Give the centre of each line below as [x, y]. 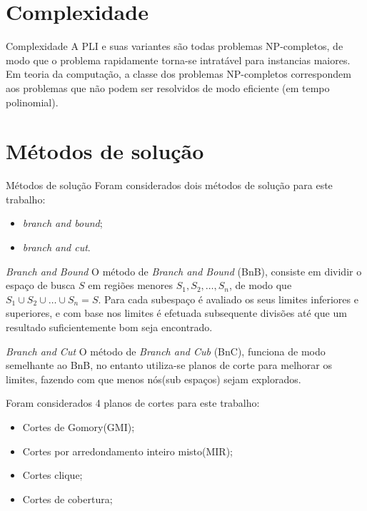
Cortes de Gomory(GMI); [79, 426]
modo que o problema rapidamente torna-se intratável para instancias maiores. [178, 60]
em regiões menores [131, 285]
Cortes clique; [52, 475]
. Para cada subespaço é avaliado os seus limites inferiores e [228, 299]
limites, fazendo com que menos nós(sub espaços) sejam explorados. [154, 379]
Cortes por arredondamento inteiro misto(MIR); [127, 451]
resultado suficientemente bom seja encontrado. [109, 327]
